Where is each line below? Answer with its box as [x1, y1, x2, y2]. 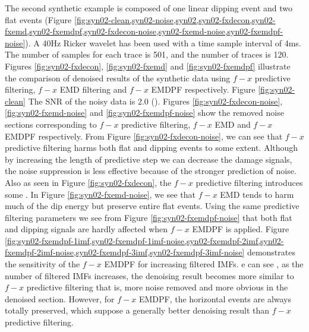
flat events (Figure [5, 13, 72, 26]
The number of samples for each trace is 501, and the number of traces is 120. [5, 48, 289, 61]
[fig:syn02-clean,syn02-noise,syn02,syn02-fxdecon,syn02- [74, 13, 276, 26]
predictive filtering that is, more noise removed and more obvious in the [26, 281, 288, 293]
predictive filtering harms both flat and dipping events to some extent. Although [5, 141, 298, 154]
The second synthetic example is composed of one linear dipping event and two [5, 2, 293, 14]
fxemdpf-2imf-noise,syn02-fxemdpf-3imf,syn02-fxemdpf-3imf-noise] [5, 246, 245, 258]
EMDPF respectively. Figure [151, 83, 256, 96]
